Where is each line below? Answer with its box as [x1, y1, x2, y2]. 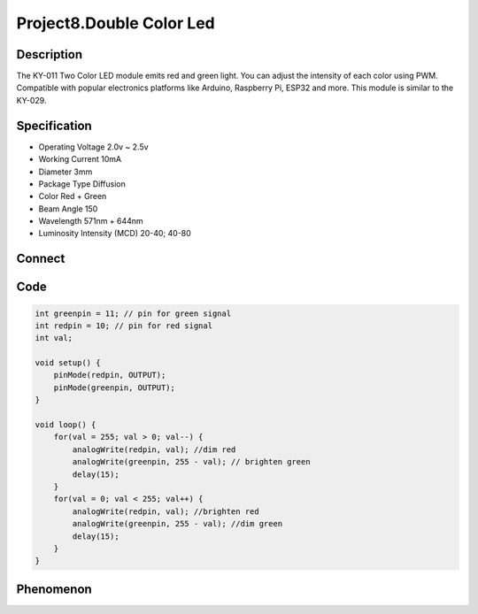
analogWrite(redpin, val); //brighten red [72, 506, 260, 517]
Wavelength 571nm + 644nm [38, 216, 143, 226]
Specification [16, 118, 92, 133]
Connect [16, 251, 66, 266]
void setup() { [35, 358, 101, 368]
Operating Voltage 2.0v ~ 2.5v [38, 142, 150, 152]
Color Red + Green [38, 191, 107, 202]
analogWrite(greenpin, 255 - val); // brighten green [72, 457, 311, 467]
